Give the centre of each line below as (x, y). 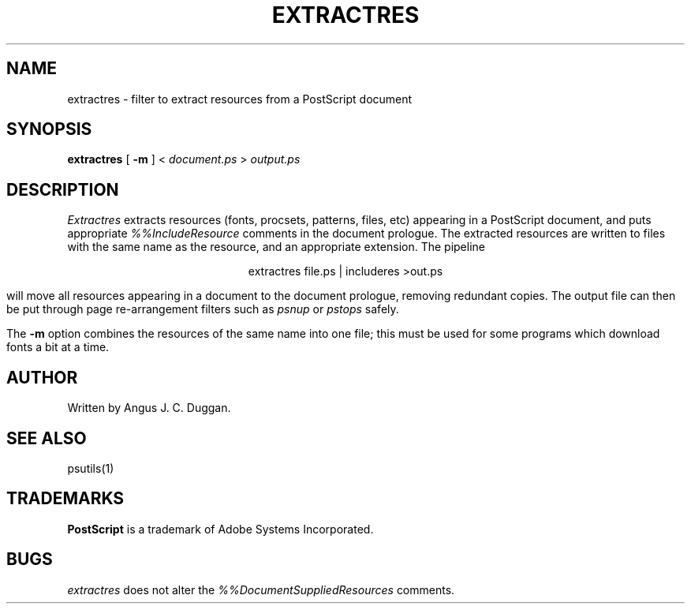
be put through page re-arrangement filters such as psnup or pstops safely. (203, 309)
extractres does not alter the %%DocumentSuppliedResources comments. (261, 589)
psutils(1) (91, 468)
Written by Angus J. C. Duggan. (149, 408)
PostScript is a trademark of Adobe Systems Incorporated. (220, 529)
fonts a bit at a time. (58, 347)
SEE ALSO (47, 438)
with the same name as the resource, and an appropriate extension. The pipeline (276, 247)
